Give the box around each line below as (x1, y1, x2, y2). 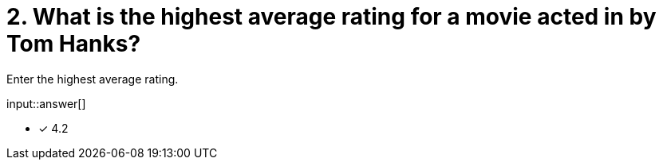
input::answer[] (6, 96, 86, 110)
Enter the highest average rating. (6, 71, 179, 86)
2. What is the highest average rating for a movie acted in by (6, 3, 657, 30)
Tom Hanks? (6, 30, 141, 57)
